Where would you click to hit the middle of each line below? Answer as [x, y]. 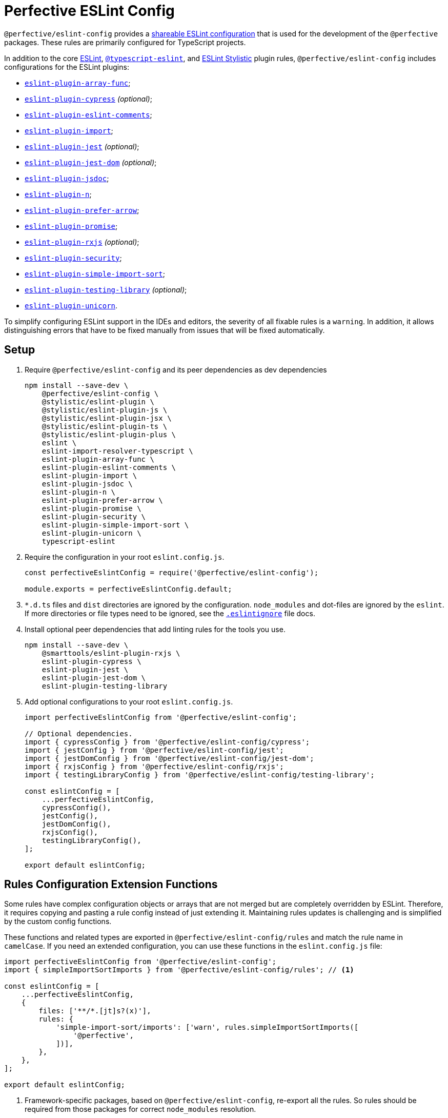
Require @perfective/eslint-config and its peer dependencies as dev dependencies [176, 369]
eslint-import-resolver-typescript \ [117, 451]
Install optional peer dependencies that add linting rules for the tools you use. [155, 629]
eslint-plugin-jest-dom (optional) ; [91, 162]
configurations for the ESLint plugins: [67, 67]
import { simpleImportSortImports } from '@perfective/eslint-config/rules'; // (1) [179, 970]
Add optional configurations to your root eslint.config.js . [129, 701]
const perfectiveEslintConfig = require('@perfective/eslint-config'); [172, 572]
